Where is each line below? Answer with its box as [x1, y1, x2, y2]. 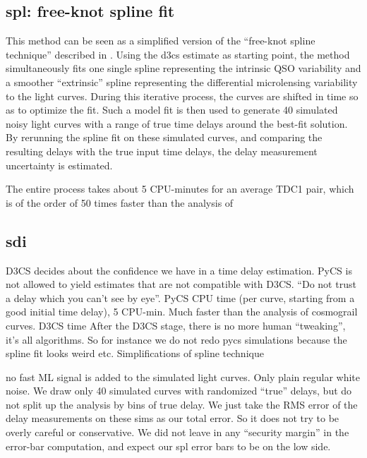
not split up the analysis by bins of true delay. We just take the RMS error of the [6, 397, 358, 411]
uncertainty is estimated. [6, 157, 113, 172]
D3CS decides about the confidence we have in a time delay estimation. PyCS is [6, 263, 352, 277]
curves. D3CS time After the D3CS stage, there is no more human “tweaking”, [6, 318, 346, 332]
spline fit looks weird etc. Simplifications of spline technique [6, 346, 264, 361]
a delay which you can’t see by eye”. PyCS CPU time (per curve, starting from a [6, 290, 355, 305]
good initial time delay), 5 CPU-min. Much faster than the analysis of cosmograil [6, 304, 358, 319]
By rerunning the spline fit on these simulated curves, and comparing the [6, 130, 323, 145]
